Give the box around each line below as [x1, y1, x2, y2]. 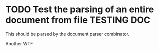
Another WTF [5, 40, 33, 46]
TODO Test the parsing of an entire [5, 4, 154, 15]
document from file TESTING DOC [5, 14, 151, 26]
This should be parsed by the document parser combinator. [5, 31, 129, 37]
